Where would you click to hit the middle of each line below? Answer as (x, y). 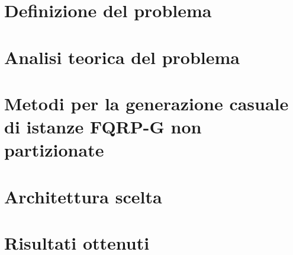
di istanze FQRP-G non (103, 127)
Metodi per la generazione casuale (146, 103)
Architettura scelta (83, 196)
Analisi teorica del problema (122, 57)
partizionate (54, 150)
